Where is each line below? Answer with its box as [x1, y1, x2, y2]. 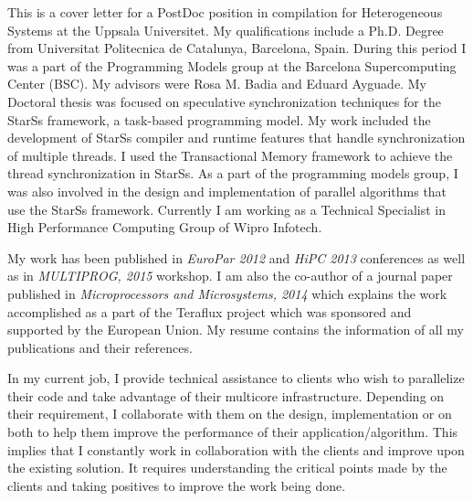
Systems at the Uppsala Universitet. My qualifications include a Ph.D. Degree [7, 20, 444, 39]
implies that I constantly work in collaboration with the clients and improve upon [7, 440, 465, 459]
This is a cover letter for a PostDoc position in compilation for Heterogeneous [7, 3, 443, 21]
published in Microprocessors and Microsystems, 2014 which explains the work [7, 283, 447, 303]
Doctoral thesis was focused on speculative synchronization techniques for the [7, 91, 441, 111]
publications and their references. [7, 337, 193, 357]
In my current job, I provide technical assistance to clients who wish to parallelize [7, 368, 465, 388]
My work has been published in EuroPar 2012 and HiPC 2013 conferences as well [7, 248, 466, 267]
